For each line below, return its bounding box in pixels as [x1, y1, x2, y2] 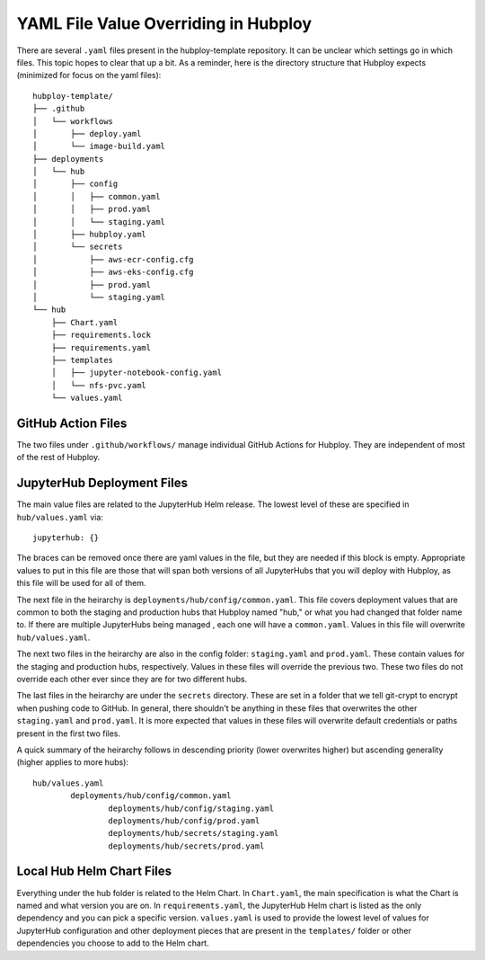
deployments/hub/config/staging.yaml [108, 803, 274, 813]
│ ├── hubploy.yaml [32, 229, 147, 240]
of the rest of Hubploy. [16, 452, 101, 463]
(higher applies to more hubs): [16, 757, 129, 768]
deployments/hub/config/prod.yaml [108, 815, 260, 826]
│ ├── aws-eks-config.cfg [32, 267, 194, 278]
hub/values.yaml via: [16, 511, 103, 522]
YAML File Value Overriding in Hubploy [16, 13, 313, 33]
